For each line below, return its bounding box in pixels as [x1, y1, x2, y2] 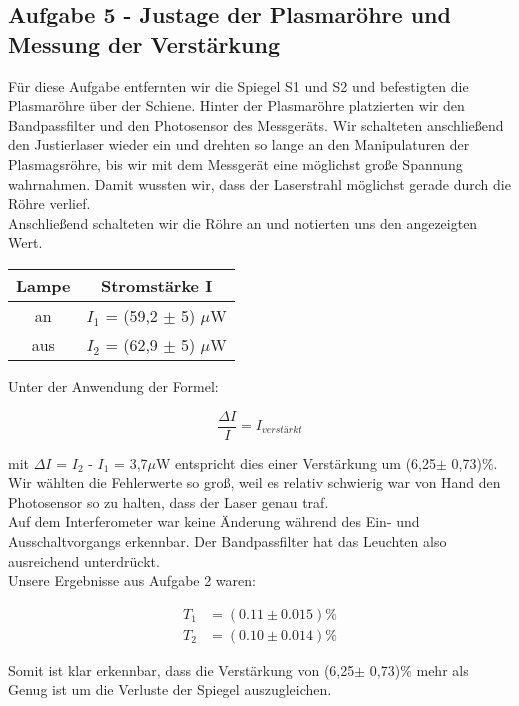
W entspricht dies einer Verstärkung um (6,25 [156, 452, 437, 473]
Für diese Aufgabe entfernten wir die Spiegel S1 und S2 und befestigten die [8, 75, 469, 96]
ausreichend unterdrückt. [8, 550, 160, 571]
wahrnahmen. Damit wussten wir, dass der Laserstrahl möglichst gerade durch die [8, 173, 511, 194]
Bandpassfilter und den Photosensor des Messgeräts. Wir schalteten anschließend [8, 114, 504, 135]
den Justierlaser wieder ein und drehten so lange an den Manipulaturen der [8, 134, 470, 155]
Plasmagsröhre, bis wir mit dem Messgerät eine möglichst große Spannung [8, 153, 463, 174]
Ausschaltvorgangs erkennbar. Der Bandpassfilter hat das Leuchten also [8, 530, 447, 551]
